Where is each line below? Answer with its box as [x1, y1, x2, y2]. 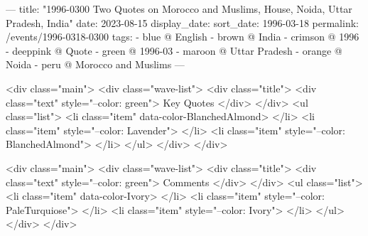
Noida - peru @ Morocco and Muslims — [6, 57, 185, 72]
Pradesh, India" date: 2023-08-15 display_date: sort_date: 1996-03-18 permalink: [6, 15, 359, 30]
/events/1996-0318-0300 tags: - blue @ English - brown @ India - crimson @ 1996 [6, 29, 359, 44]
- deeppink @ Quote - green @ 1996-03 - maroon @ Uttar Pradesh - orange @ [6, 43, 342, 58]
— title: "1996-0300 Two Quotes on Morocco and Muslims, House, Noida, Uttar [6, 1, 352, 16]
